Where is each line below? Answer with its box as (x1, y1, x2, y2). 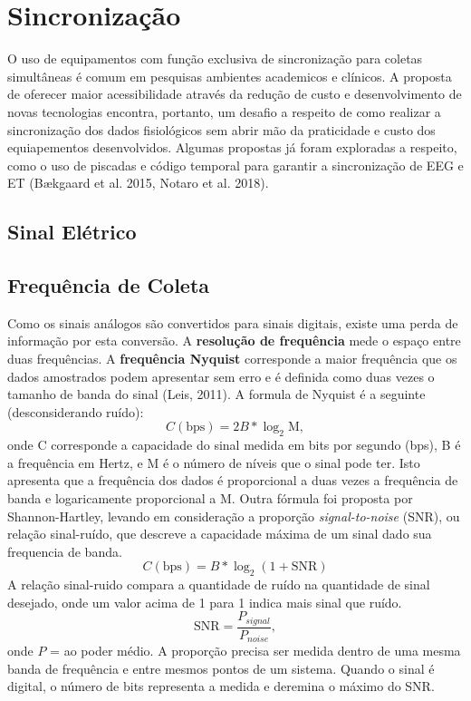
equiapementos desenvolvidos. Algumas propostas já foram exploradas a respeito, (7, 138, 457, 157)
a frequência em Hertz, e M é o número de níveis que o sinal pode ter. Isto (7, 453, 420, 472)
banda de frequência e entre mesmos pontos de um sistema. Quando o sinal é (7, 658, 435, 677)
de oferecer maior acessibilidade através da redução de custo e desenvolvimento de (7, 84, 462, 103)
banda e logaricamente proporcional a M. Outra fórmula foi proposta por (7, 489, 413, 507)
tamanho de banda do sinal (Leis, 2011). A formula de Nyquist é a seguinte (7, 385, 426, 404)
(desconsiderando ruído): (7, 402, 144, 421)
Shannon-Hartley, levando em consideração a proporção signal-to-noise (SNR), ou (7, 506, 460, 525)
